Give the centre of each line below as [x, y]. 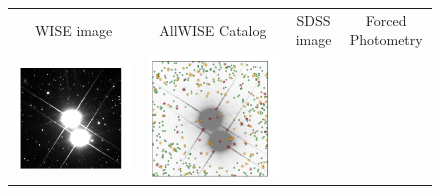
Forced [386, 19]
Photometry [386, 39]
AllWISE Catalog [213, 29]
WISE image [73, 29]
